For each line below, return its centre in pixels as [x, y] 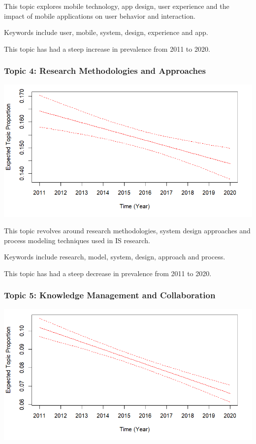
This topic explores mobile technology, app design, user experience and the [117, 6]
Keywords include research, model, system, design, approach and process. [115, 257]
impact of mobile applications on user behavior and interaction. [100, 16]
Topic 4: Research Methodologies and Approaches [105, 71]
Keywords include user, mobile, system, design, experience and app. [106, 32]
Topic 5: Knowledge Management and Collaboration [110, 295]
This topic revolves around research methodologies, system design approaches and [127, 231]
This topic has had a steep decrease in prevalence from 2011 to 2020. [108, 273]
